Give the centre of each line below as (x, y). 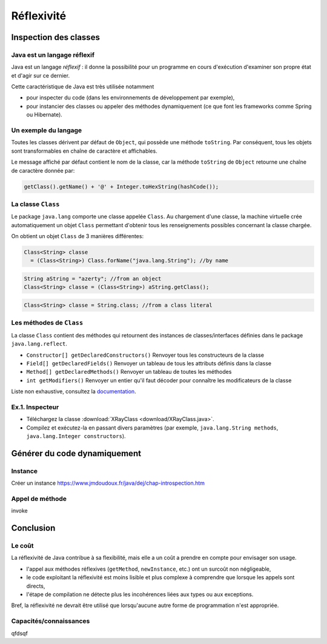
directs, (36, 586)
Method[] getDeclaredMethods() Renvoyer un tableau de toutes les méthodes (129, 372)
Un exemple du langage (47, 130)
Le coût (22, 546)
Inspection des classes (55, 37)
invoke (19, 511)
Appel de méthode (39, 499)
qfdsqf (20, 633)
